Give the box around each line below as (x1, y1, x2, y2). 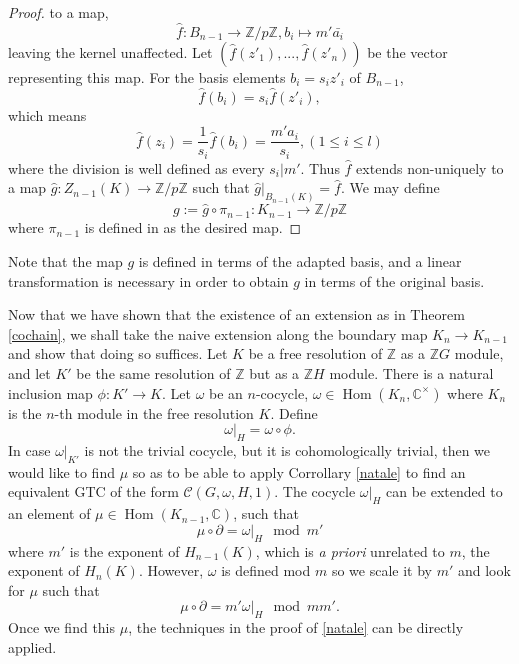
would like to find (8, 461, 115, 482)
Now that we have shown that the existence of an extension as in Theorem (8, 304, 465, 325)
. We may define (340, 177, 440, 198)
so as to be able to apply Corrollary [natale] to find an (132, 461, 466, 482)
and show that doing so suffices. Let (8, 343, 228, 364)
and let (8, 362, 51, 383)
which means (8, 104, 87, 125)
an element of (8, 503, 91, 524)
